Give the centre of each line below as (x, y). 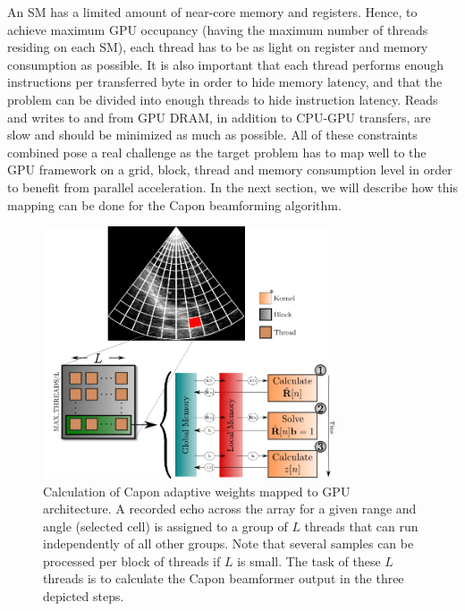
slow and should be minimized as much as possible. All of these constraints (212, 135)
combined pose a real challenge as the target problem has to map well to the (217, 152)
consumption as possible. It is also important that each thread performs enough (225, 64)
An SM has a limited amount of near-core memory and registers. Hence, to (212, 12)
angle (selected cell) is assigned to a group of (165, 526)
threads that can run (361, 526)
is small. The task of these (309, 560)
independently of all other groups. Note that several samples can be (228, 543)
